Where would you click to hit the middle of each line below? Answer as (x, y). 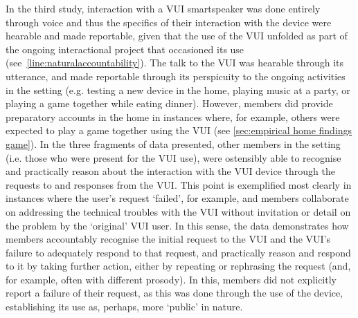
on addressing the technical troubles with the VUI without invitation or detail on (178, 211)
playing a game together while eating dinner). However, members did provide (169, 103)
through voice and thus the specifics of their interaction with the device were (169, 22)
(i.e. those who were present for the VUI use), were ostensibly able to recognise (173, 157)
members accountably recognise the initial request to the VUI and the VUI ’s (168, 239)
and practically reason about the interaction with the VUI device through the (170, 171)
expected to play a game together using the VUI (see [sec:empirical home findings (179, 130)
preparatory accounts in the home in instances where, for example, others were (173, 116)
